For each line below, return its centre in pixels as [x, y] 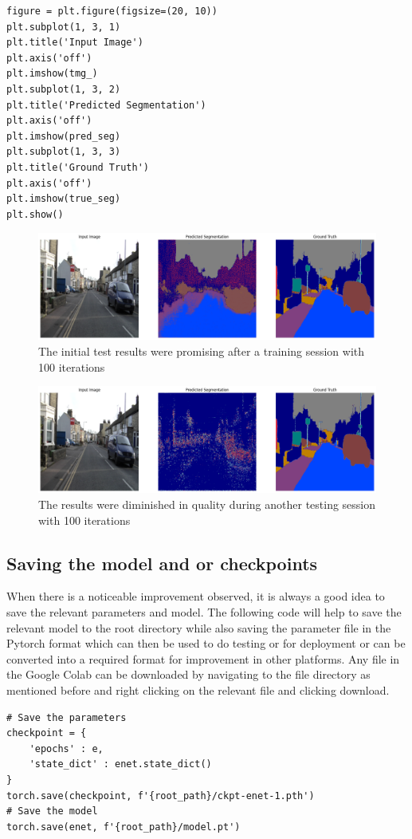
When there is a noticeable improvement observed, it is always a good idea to [196, 596]
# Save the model [52, 811]
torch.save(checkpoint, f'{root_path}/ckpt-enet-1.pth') [161, 796]
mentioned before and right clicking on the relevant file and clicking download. [198, 689]
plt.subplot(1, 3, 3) [64, 152]
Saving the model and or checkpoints [162, 563]
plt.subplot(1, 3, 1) [64, 27]
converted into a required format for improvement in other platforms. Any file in [203, 658]
